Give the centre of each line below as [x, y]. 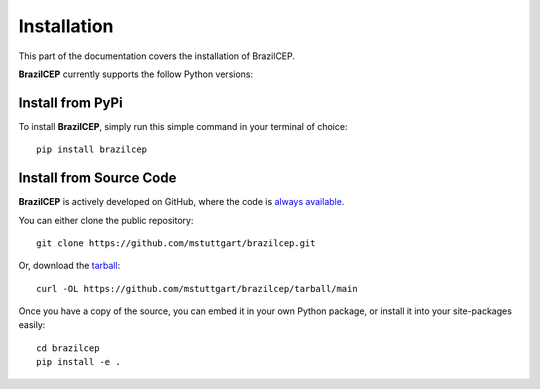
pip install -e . [78, 362]
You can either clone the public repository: [106, 220]
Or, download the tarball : [69, 266]
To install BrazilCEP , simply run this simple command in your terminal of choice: [183, 126]
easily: [32, 325]
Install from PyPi [71, 102]
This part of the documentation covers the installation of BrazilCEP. [156, 56]
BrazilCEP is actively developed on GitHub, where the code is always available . [181, 202]
